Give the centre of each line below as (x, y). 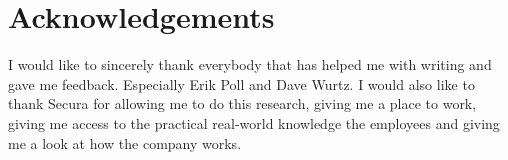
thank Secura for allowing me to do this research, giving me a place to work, (242, 103)
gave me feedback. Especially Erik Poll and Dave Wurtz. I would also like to (241, 83)
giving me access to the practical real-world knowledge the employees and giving (254, 122)
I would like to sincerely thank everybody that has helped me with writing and (250, 64)
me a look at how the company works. (125, 142)
